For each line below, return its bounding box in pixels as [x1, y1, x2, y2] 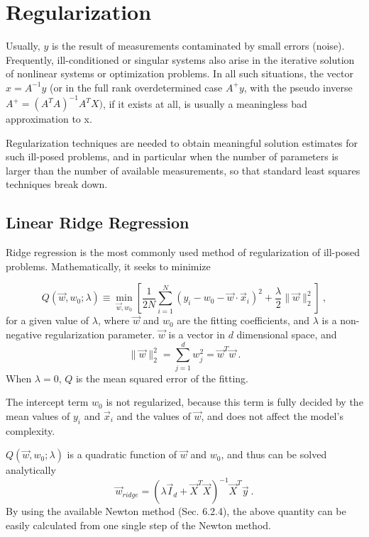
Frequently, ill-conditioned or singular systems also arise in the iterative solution [6, 52, 355, 67]
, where [97, 313, 130, 328]
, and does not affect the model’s [201, 408, 343, 423]
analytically [6, 463, 56, 477]
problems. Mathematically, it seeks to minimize [6, 258, 211, 273]
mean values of [6, 408, 70, 423]
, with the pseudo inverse [243, 79, 353, 94]
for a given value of [6, 313, 89, 328]
